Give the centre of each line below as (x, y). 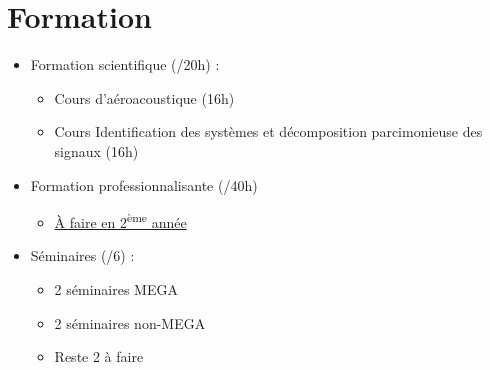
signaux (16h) (96, 150)
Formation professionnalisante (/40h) (144, 184)
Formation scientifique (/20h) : (125, 64)
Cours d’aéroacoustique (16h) (144, 97)
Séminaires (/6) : (82, 255)
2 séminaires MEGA (116, 288)
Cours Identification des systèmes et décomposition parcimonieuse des (268, 131)
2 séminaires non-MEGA (130, 322)
